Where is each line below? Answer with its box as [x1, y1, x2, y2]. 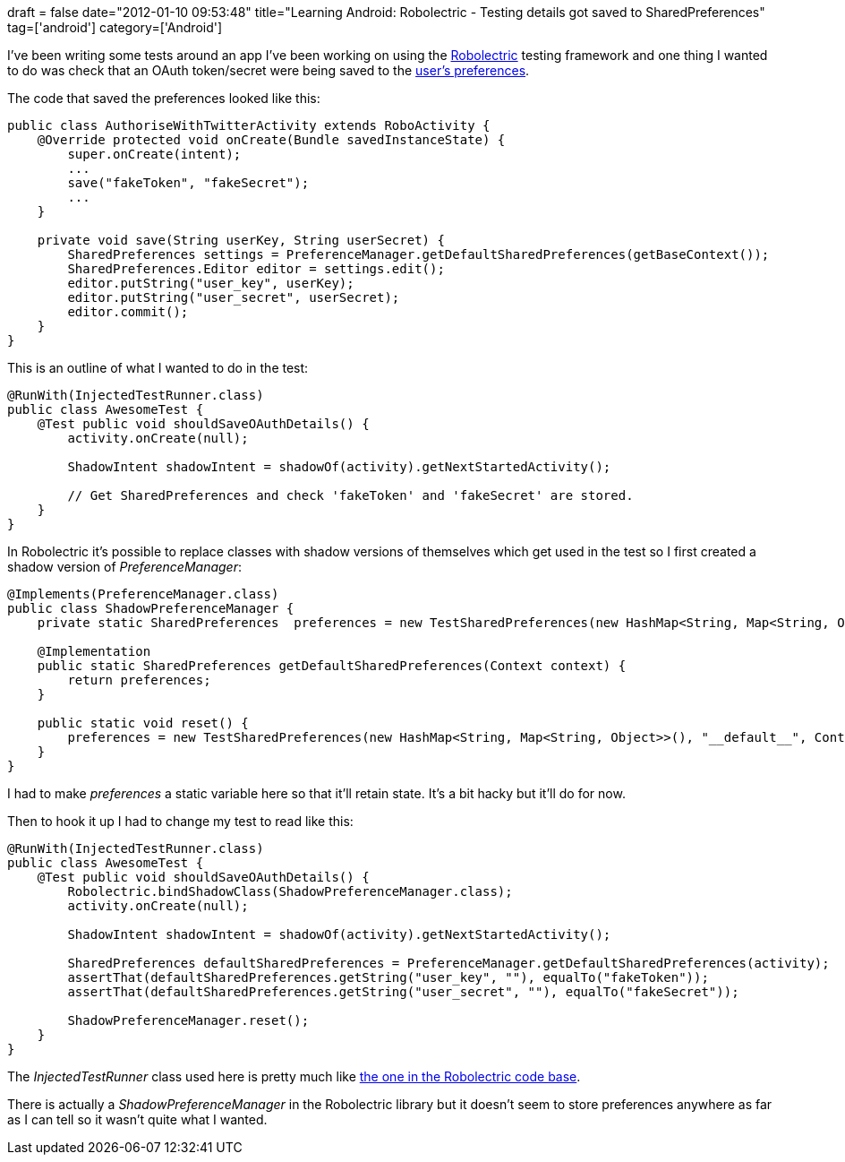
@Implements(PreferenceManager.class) [7, 587, 279, 601]
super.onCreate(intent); [67, 147, 242, 161]
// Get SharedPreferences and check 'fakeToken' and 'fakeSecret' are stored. [67, 488, 634, 503]
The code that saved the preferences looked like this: [7, 90, 320, 106]
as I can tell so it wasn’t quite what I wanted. [7, 1112, 268, 1127]
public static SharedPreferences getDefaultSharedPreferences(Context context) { [37, 658, 627, 673]
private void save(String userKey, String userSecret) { [37, 233, 445, 247]
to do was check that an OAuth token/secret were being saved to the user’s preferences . [7, 63, 530, 78]
